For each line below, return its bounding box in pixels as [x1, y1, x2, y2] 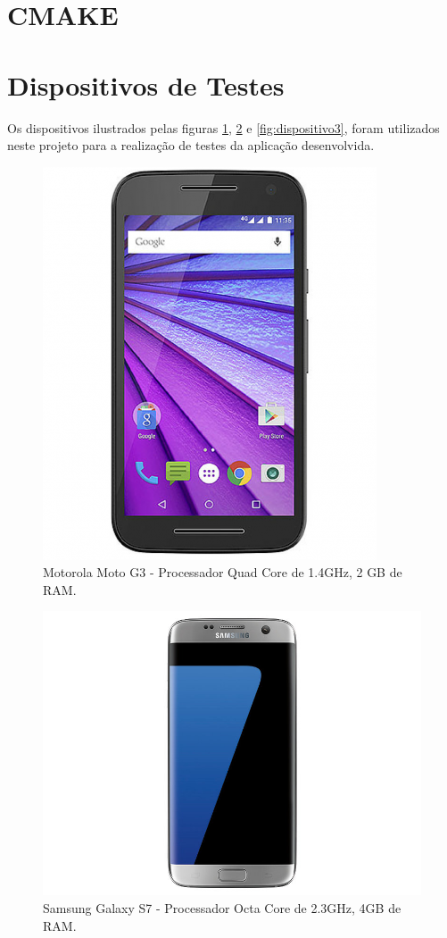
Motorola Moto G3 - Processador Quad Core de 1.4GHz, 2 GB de [43, 563, 402, 582]
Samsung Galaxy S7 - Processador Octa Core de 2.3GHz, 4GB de [43, 899, 401, 917]
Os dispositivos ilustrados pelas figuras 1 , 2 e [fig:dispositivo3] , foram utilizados [7, 118, 440, 137]
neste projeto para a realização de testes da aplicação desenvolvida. [7, 136, 375, 155]
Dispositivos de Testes [7, 66, 285, 103]
